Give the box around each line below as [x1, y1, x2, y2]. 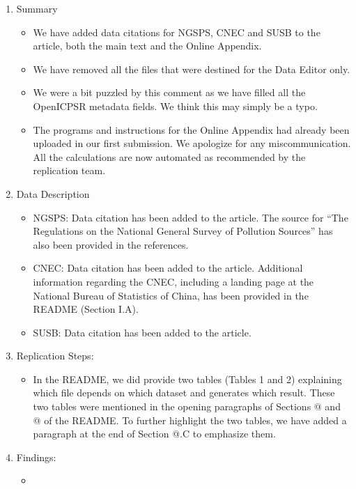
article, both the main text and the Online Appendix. [33, 38, 262, 53]
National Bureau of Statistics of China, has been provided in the [33, 288, 309, 302]
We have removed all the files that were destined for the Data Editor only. [33, 61, 350, 76]
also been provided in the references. [33, 237, 189, 251]
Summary [16, 1, 58, 15]
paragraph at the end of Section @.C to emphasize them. [33, 426, 276, 441]
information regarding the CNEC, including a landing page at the [33, 274, 314, 288]
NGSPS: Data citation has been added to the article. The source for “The [33, 210, 348, 224]
